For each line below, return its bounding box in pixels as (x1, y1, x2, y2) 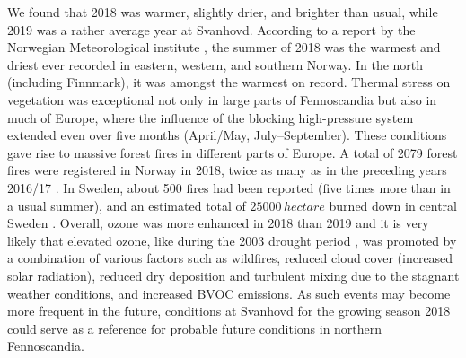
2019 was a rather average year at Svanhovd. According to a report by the (7, 20, 416, 39)
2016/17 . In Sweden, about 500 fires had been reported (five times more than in (7, 178, 451, 196)
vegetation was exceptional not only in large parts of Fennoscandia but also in (7, 90, 437, 109)
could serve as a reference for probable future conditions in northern (7, 319, 382, 337)
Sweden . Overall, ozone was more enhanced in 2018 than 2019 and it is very (7, 214, 429, 232)
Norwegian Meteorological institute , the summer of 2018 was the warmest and (7, 38, 441, 57)
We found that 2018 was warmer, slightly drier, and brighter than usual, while (7, 3, 438, 21)
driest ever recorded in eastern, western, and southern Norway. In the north (7, 55, 424, 74)
